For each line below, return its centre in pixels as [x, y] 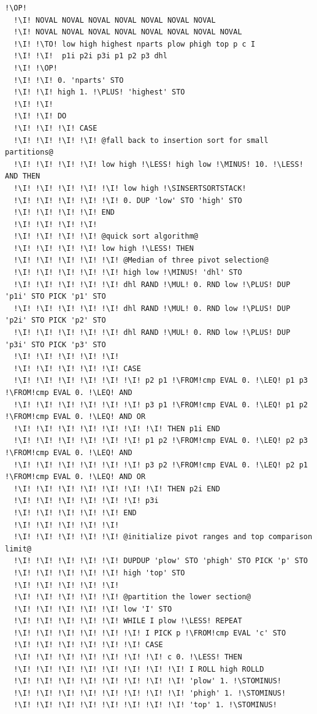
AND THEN [23, 176]
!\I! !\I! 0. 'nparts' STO [69, 80]
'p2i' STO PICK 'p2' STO [55, 321]
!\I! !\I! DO [40, 116]
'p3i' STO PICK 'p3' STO [55, 344]
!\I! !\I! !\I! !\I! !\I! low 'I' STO [93, 609]
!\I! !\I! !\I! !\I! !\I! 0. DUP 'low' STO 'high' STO [128, 200]
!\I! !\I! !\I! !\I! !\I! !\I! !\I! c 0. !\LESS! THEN [128, 657]
